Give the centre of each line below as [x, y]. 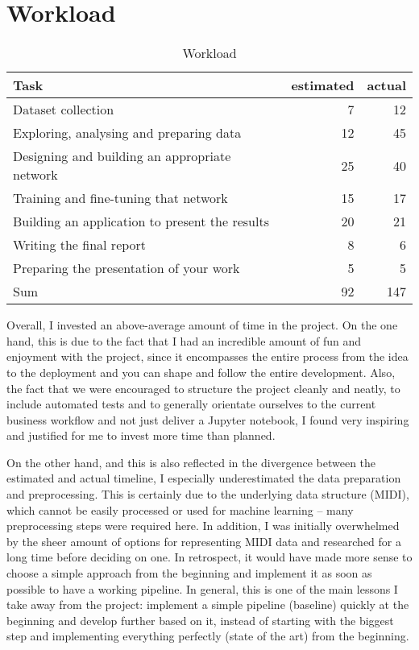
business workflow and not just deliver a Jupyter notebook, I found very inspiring [208, 419]
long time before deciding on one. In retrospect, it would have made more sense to [209, 557]
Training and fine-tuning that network [120, 198]
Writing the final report [80, 245]
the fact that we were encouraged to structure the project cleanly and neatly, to [203, 388]
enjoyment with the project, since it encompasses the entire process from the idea [207, 356]
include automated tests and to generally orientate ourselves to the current [191, 404]
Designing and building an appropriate [122, 156]
